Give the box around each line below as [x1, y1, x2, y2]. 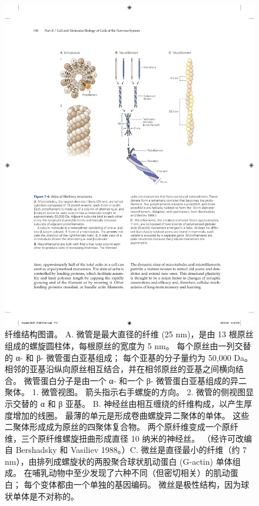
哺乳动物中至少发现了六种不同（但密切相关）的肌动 [32, 466, 230, 479]
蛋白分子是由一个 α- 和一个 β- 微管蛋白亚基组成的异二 [40, 374, 247, 386]
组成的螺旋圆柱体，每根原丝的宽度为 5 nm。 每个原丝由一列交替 [5, 339, 251, 351]
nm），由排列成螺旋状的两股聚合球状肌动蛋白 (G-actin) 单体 [5, 455, 233, 467]
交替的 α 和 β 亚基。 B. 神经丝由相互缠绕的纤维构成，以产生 [12, 397, 244, 409]
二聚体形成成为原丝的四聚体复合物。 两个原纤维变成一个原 [5, 420, 230, 433]
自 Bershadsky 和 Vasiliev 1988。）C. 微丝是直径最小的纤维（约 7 [5, 443, 247, 456]
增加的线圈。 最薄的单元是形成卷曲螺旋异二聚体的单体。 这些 [12, 409, 250, 421]
